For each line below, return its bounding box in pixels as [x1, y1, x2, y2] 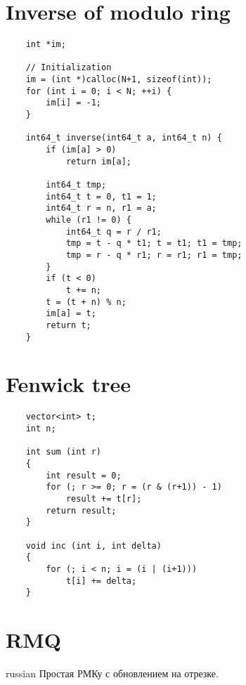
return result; [46, 505, 117, 516]
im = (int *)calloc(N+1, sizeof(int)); [25, 74, 212, 85]
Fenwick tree [6, 370, 131, 398]
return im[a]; [65, 156, 131, 167]
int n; [25, 423, 56, 433]
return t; [46, 320, 91, 330]
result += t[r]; [65, 493, 142, 504]
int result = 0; [46, 470, 122, 481]
